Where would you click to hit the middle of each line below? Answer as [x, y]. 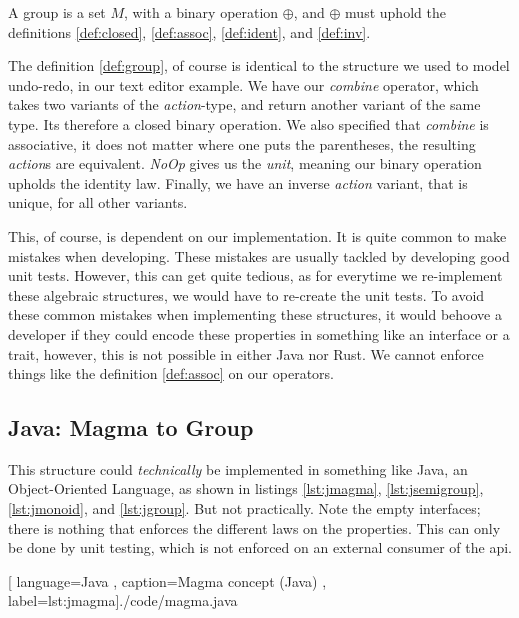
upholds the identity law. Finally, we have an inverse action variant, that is [238, 182]
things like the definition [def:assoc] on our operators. [171, 373]
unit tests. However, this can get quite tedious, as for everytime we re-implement [255, 275]
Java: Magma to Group [131, 427]
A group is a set [57, 12]
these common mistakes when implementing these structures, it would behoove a [255, 314]
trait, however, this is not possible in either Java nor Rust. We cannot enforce [246, 353]
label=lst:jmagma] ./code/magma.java [123, 600]
